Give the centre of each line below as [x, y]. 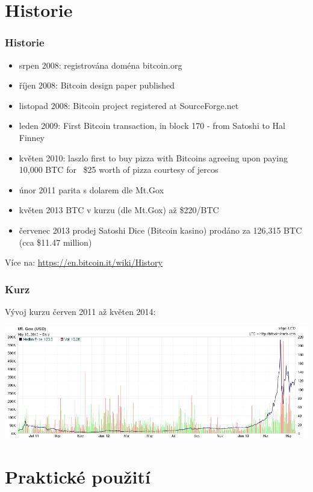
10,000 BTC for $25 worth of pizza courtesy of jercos [119, 170]
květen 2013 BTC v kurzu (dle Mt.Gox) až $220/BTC [119, 210]
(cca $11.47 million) [55, 242]
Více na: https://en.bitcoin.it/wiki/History [84, 262]
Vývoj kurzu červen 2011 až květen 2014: [80, 311]
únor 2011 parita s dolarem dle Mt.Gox [91, 189]
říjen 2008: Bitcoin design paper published [97, 85]
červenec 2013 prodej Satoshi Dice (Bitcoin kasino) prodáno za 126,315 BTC [160, 230]
